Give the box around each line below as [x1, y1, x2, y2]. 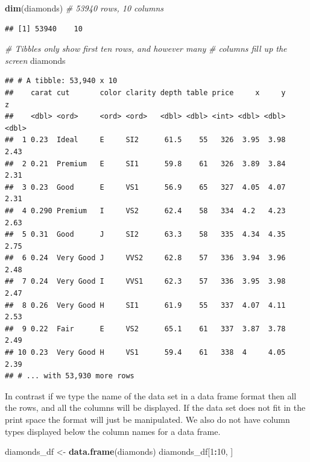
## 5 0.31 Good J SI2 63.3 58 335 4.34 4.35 [5, 230, 286, 239]
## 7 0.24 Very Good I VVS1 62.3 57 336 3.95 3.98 [5, 277, 286, 286]
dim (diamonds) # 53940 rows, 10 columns [5, 2, 164, 14]
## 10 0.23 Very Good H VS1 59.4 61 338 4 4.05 [5, 348, 286, 357]
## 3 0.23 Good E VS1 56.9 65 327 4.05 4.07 [5, 183, 286, 192]
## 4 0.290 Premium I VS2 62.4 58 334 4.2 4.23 [5, 206, 286, 215]
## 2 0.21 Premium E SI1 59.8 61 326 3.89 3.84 [5, 159, 286, 168]
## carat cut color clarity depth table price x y [5, 88, 286, 97]
